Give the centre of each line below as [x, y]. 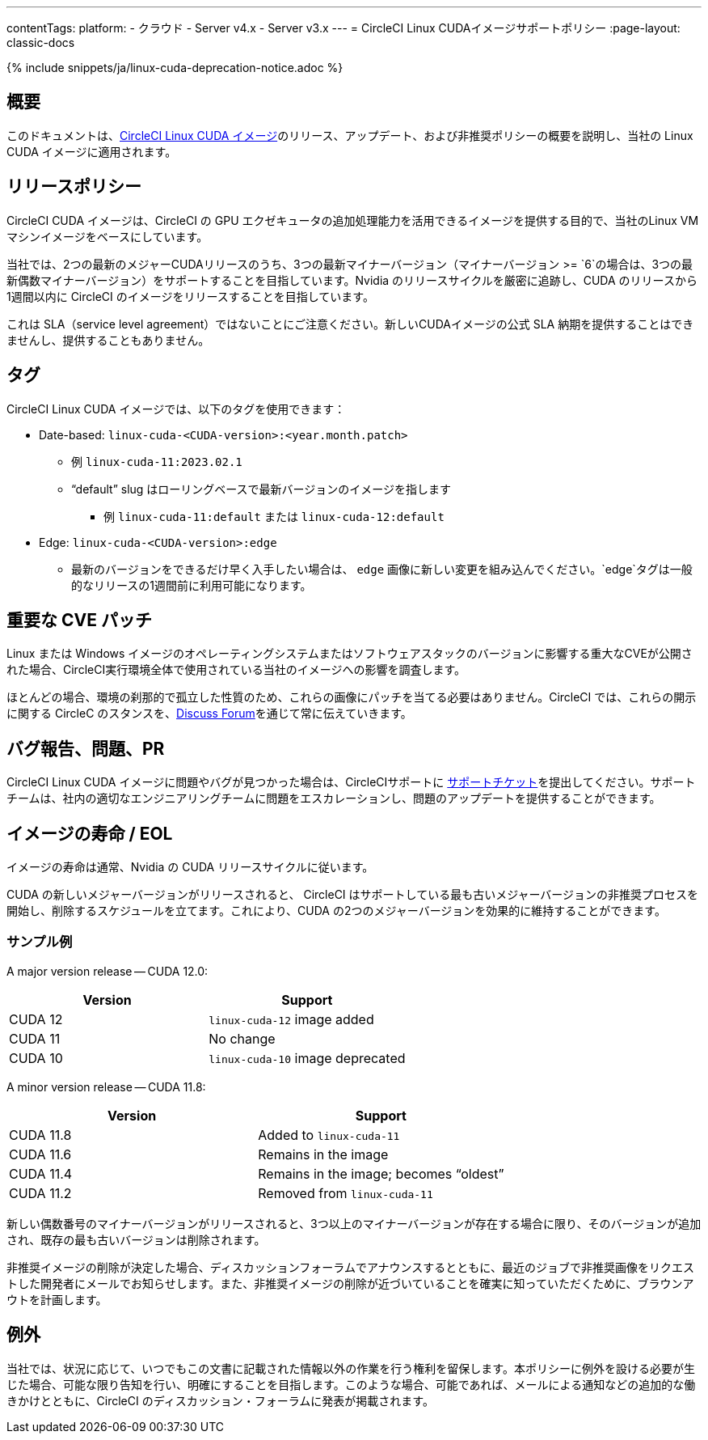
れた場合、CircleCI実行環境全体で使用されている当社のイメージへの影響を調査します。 [236, 670]
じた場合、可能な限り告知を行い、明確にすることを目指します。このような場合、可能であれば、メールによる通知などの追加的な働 [351, 1384]
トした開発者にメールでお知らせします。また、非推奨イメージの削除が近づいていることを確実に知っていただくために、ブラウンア [350, 1283]
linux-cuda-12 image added [291, 1019]
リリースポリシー [74, 187]
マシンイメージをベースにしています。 [107, 236]
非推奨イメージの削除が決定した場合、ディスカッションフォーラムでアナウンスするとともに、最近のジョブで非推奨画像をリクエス [350, 1267]
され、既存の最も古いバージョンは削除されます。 [136, 1239]
